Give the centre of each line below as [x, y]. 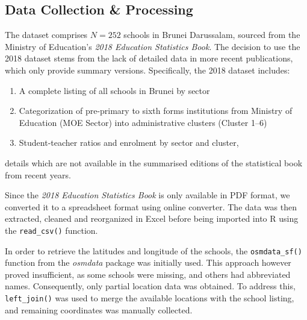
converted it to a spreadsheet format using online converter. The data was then [151, 206]
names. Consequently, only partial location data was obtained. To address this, [150, 286]
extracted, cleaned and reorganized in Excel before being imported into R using [152, 218]
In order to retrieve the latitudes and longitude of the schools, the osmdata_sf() [153, 250]
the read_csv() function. [51, 230]
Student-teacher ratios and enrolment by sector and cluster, [129, 143]
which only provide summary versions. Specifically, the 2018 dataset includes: [147, 70]
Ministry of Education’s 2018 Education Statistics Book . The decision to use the [153, 46]
